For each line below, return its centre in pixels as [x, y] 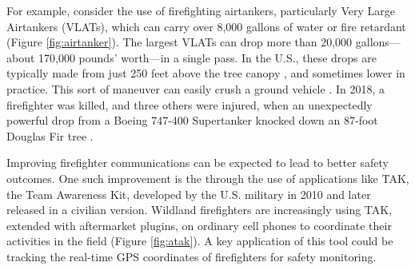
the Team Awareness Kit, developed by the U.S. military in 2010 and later [189, 194]
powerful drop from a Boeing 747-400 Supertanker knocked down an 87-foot [192, 120]
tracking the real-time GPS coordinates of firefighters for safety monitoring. [192, 256]
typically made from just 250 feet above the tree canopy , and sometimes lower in [206, 73]
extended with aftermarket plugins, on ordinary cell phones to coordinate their [199, 225]
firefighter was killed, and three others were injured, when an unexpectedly [190, 104]
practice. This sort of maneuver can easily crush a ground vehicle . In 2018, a [196, 88]
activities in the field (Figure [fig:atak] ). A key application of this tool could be [200, 241]
